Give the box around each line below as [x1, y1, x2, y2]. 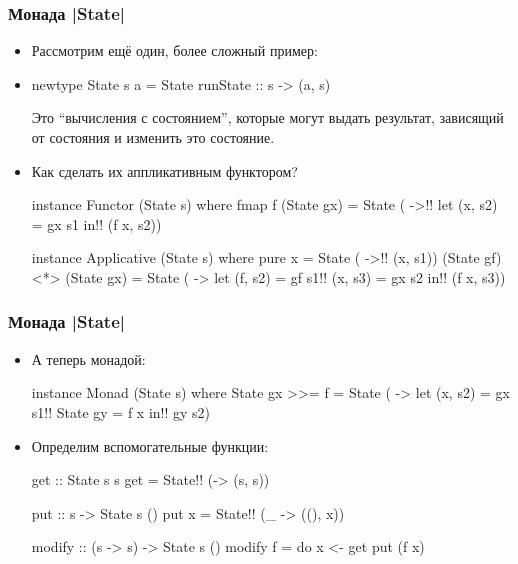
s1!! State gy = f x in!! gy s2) [31, 401, 211, 422]
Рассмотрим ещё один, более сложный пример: [31, 40, 318, 61]
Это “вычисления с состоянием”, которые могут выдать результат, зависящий [31, 107, 504, 128]
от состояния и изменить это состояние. [31, 127, 275, 147]
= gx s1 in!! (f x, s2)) [31, 213, 162, 234]
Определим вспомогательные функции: [31, 435, 269, 456]
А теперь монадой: [31, 348, 146, 369]
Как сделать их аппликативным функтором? [31, 160, 298, 181]
